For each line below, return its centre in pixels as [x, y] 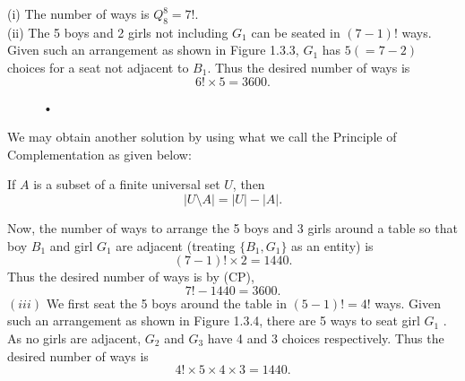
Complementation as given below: [99, 154]
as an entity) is [332, 245]
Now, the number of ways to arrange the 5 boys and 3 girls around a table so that [232, 227]
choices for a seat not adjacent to [98, 67]
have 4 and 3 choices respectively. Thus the [326, 338]
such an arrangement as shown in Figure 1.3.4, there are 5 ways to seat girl [214, 320]
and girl [71, 245]
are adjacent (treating [176, 245]
